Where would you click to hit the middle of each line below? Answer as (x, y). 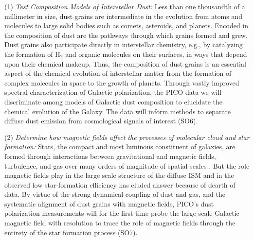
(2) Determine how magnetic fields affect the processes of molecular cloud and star (127, 137)
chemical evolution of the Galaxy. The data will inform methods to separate (118, 111)
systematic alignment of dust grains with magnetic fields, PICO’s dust (109, 203)
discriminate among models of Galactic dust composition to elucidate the (114, 101)
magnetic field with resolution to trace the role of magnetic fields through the (120, 223)
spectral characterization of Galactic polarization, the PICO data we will (113, 92)
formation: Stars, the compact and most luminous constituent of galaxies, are (120, 146)
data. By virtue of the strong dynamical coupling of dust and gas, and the (115, 194)
